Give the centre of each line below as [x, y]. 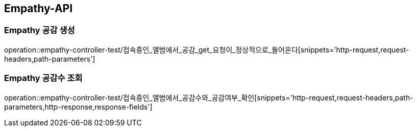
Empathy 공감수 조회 [43, 78]
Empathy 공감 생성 [40, 30]
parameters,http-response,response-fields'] [78, 107]
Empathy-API [39, 8]
